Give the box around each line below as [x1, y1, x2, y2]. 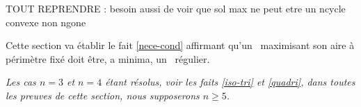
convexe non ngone [6, 14, 86, 29]
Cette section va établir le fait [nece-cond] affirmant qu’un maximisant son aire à [6, 38, 355, 52]
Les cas [6, 75, 36, 89]
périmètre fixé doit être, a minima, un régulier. [6, 51, 210, 66]
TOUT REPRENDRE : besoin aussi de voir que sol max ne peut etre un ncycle [6, 1, 346, 15]
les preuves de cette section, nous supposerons [6, 88, 200, 102]
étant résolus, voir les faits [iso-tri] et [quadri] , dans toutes [105, 75, 355, 89]
